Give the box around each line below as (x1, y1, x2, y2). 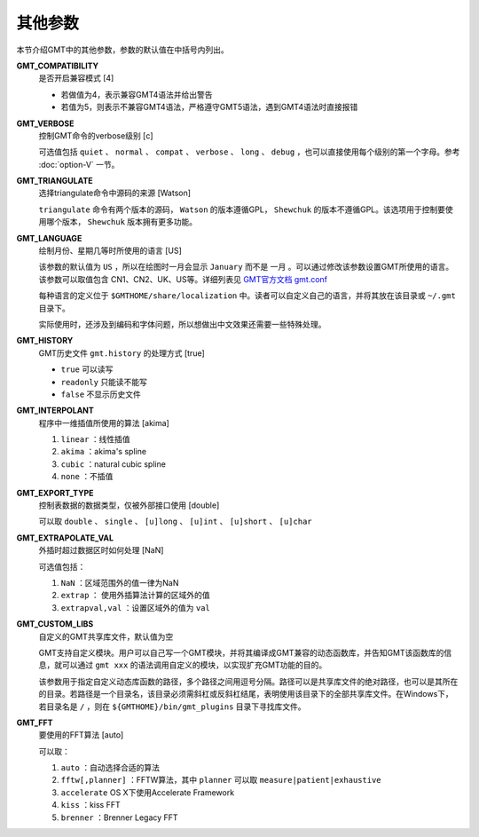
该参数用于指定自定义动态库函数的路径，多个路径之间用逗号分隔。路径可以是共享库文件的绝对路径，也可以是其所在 (38, 675, 459, 687)
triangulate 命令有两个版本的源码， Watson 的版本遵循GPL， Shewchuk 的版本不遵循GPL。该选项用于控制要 (38, 204, 446, 215)
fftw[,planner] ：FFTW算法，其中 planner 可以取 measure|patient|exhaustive (60, 775, 381, 786)
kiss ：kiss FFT (60, 800, 122, 810)
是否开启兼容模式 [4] (38, 73, 114, 83)
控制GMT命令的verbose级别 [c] (38, 130, 154, 141)
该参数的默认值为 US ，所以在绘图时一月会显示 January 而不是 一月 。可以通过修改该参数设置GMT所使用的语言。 (38, 262, 454, 272)
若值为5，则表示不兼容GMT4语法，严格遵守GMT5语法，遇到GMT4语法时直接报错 (60, 102, 358, 113)
